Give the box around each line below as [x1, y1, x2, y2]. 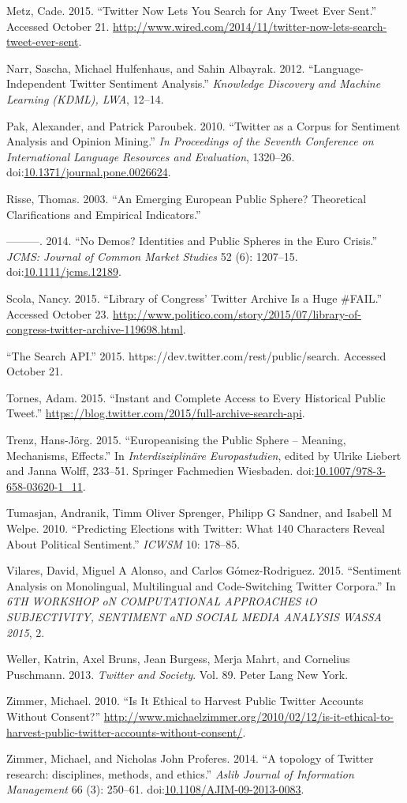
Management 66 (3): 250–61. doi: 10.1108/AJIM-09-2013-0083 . [6, 781, 304, 797]
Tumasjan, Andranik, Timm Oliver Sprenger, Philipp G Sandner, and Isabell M [6, 504, 392, 521]
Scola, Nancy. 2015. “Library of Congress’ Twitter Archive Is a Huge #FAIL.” [6, 289, 383, 306]
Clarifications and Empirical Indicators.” [6, 205, 201, 222]
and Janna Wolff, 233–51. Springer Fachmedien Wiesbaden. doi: [6, 462, 315, 479]
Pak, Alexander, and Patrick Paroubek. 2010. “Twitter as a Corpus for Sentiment [6, 117, 401, 134]
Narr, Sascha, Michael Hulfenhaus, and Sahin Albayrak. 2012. [6, 59, 305, 76]
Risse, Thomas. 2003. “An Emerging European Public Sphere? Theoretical [6, 190, 367, 206]
